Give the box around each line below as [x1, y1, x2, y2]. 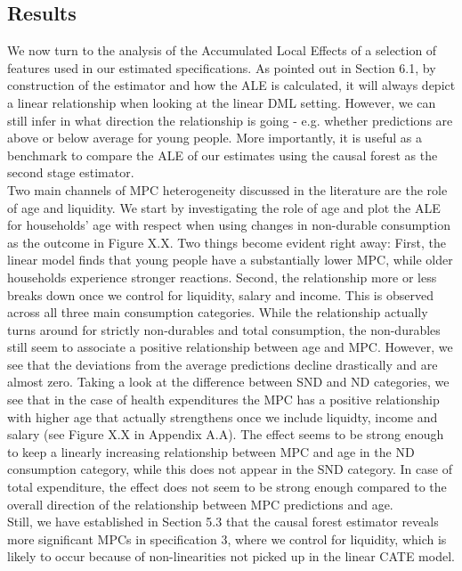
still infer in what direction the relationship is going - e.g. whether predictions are [7, 110, 453, 129]
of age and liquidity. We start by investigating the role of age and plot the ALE [7, 198, 441, 216]
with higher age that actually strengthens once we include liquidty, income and [7, 407, 438, 426]
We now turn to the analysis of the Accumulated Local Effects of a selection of [7, 41, 437, 60]
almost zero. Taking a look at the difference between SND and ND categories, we [7, 372, 450, 391]
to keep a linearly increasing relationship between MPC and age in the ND [7, 442, 415, 461]
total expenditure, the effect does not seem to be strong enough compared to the [7, 477, 447, 496]
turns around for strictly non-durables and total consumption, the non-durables [7, 320, 441, 339]
